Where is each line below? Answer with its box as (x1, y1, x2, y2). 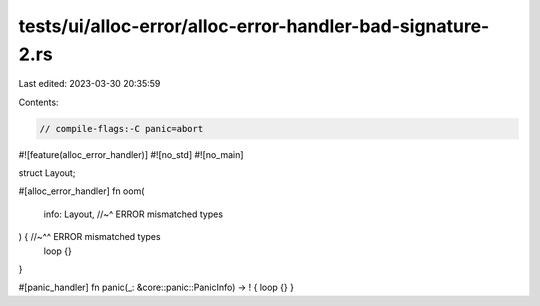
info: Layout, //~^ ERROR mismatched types (43, 208, 224, 220)
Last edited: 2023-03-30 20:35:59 (18, 78, 161, 90)
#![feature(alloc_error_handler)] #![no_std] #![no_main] (18, 148, 244, 160)
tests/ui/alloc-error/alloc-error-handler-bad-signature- (18, 15, 490, 37)
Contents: (18, 96, 59, 108)
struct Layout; (18, 167, 76, 179)
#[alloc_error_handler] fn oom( (18, 185, 145, 197)
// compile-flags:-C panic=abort (39, 123, 204, 134)
